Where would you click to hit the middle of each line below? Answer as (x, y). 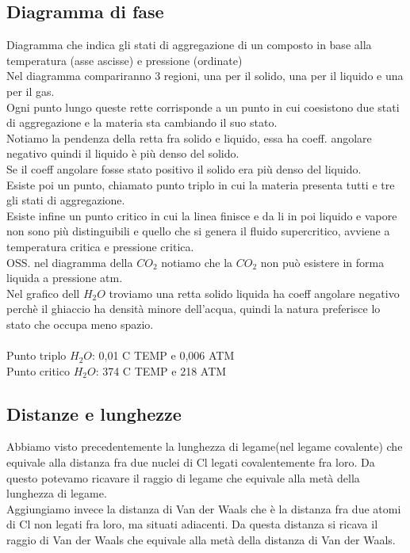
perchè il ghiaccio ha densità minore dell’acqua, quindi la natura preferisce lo (194, 309)
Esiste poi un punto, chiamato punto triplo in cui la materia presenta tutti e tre (201, 184)
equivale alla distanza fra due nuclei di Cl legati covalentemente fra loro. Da (191, 462)
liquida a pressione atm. (65, 278)
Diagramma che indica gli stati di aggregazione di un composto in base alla (189, 45)
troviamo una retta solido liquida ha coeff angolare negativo (254, 293)
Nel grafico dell (43, 293)
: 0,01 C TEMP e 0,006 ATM (163, 355)
